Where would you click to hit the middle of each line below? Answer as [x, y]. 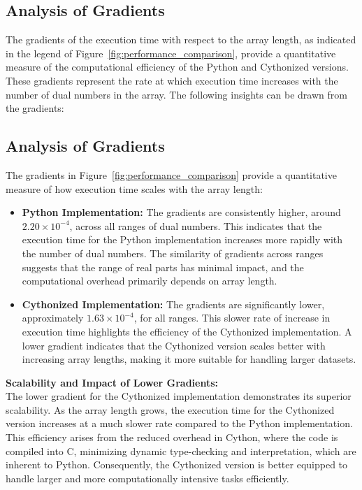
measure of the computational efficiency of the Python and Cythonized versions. [177, 67]
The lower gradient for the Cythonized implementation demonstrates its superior [179, 396]
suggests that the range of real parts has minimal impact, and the [163, 267]
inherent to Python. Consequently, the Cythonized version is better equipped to [177, 464]
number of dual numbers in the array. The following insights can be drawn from [176, 94]
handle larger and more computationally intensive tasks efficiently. [147, 478]
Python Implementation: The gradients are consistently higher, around [181, 212]
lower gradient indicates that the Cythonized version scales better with [174, 345]
